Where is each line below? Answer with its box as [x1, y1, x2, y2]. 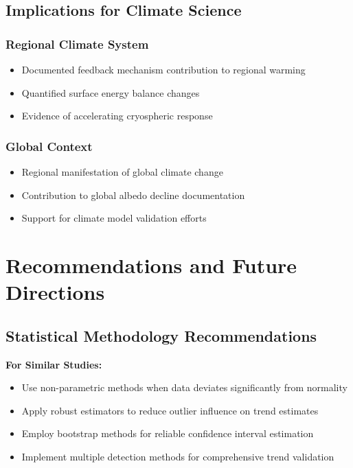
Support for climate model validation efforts [21, 211, 207, 225]
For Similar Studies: [5, 357, 102, 371]
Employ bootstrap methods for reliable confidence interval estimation [21, 426, 314, 441]
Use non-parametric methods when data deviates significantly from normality [21, 380, 348, 395]
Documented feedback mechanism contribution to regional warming [21, 62, 306, 76]
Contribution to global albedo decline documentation [21, 187, 245, 202]
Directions [5, 278, 105, 306]
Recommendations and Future [5, 250, 297, 279]
